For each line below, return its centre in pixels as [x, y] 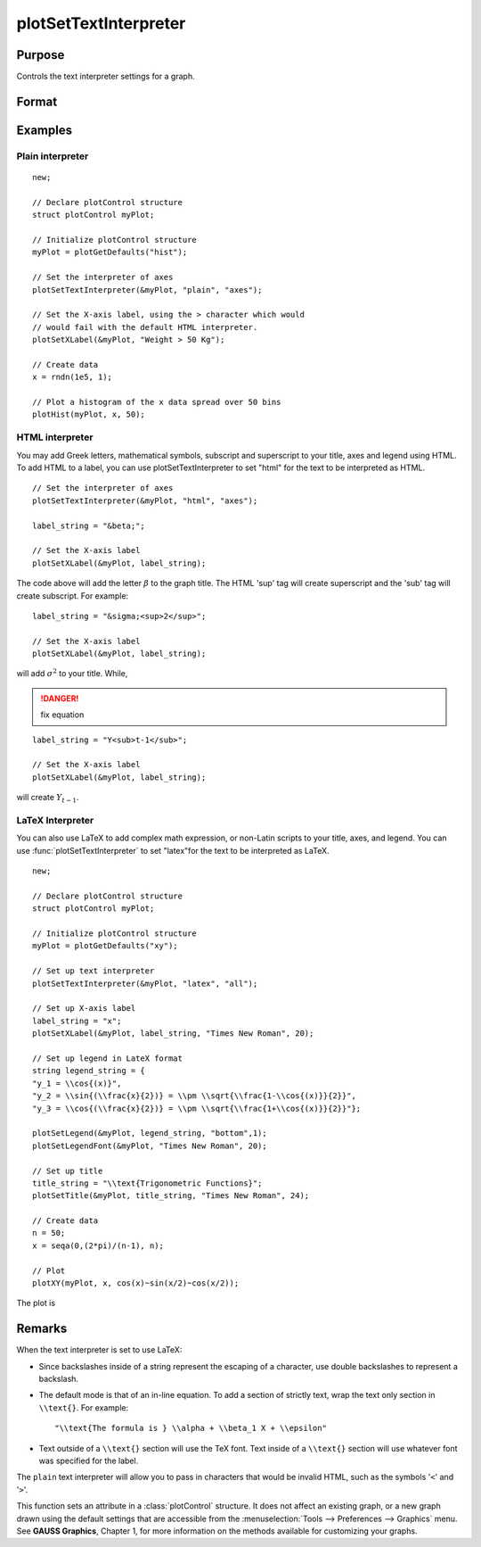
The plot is [36, 1303]
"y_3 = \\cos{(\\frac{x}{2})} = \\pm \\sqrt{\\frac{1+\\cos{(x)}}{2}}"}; [197, 1108]
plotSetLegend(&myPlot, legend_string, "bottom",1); [150, 1133]
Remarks [42, 1329]
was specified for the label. [89, 1461]
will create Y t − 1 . [48, 798]
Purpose [41, 55]
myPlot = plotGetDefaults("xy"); [105, 946]
